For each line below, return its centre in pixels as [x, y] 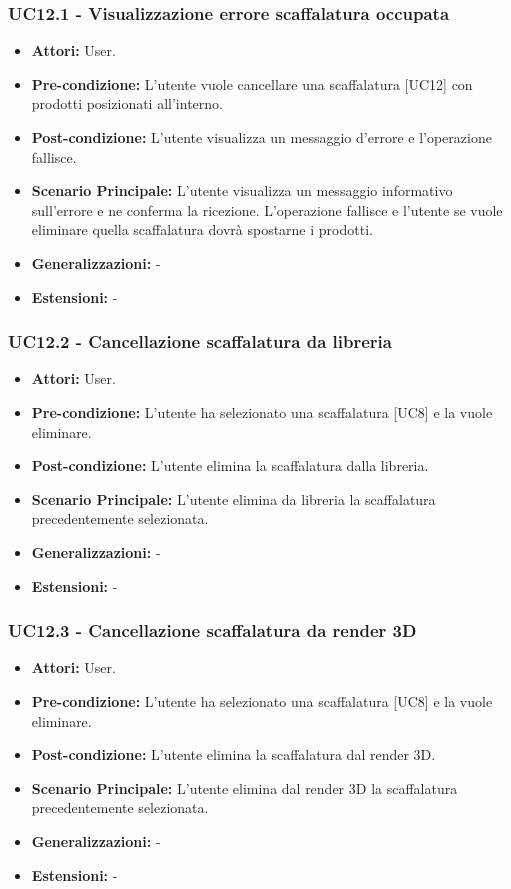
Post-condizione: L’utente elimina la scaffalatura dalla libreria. [230, 465]
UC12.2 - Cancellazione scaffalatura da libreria [200, 341]
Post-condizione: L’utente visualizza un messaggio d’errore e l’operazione [261, 137]
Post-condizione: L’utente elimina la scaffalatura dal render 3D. [233, 754]
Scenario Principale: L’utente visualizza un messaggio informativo [242, 190]
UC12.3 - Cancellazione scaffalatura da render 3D [212, 630]
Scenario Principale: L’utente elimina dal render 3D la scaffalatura [244, 787]
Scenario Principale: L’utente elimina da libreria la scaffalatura [233, 498]
